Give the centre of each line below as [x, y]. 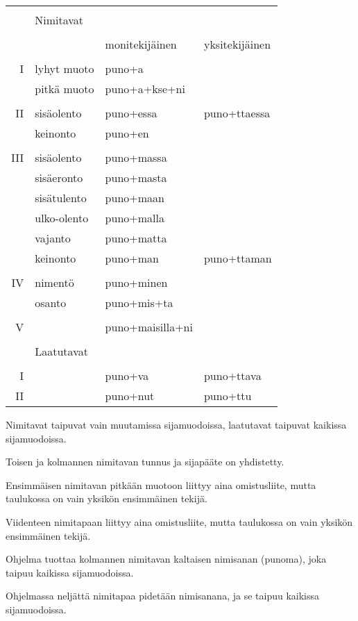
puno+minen [136, 282]
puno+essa [131, 113]
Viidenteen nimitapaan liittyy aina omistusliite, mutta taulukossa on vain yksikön [179, 521]
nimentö [54, 282]
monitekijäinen [141, 44]
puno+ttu [228, 396]
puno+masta [136, 177]
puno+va [127, 375]
